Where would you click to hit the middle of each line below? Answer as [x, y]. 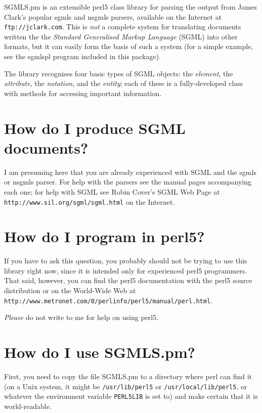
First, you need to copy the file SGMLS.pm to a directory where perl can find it [128, 376]
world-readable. [28, 406]
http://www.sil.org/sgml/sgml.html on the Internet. [90, 201]
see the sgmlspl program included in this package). [82, 56]
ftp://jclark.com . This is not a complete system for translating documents [123, 27]
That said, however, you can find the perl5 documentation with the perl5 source [128, 280]
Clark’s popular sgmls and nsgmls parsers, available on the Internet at [113, 16]
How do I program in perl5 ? [104, 236]
